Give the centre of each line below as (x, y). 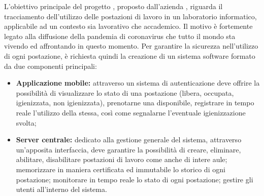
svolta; (26, 122)
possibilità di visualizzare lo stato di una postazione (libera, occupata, (125, 92)
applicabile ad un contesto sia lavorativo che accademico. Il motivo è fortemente (128, 26)
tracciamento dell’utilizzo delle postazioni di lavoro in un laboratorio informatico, (130, 16)
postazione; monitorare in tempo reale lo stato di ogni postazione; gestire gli (135, 179)
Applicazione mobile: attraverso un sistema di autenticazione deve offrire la (138, 83)
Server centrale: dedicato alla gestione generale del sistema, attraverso (129, 140)
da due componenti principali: (51, 66)
